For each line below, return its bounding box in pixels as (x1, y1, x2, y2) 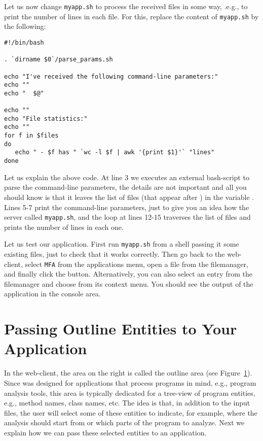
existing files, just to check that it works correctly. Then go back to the (4, 249, 225, 259)
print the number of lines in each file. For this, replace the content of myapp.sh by (4, 11, 259, 21)
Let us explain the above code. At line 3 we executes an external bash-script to (4, 172, 249, 182)
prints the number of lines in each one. (4, 221, 124, 232)
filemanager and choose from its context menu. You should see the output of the (4, 278, 253, 289)
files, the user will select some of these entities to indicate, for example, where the (4, 407, 257, 418)
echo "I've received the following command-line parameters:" (4, 73, 218, 80)
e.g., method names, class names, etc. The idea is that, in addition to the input (4, 397, 250, 408)
